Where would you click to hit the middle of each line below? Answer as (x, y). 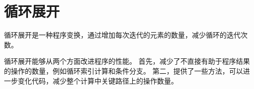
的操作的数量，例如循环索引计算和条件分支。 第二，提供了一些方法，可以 (124, 70)
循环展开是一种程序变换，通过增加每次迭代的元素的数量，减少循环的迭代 (122, 35)
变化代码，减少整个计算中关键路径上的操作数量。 (98, 80)
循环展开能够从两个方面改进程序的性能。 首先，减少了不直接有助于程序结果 (127, 61)
